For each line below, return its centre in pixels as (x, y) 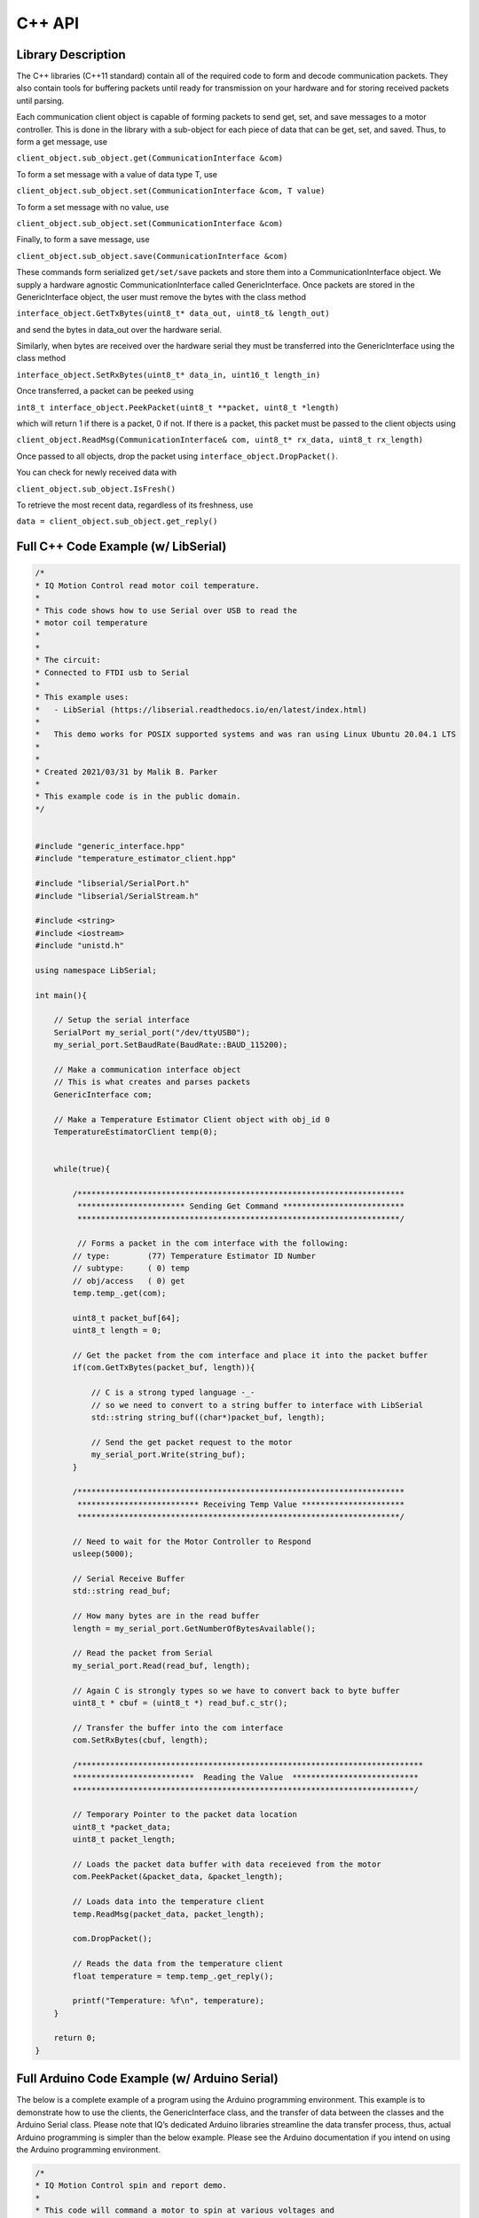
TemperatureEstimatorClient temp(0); (136, 1132)
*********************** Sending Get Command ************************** (241, 1206)
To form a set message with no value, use (93, 207)
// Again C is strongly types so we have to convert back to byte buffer (236, 1691)
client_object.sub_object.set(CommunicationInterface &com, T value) (171, 191)
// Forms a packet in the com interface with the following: (213, 1243)
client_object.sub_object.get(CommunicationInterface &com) (150, 158)
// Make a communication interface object (147, 1070)
